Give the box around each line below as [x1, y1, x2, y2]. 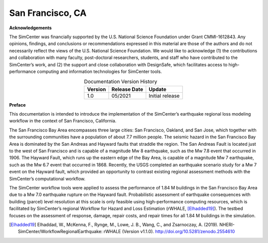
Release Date [111, 86, 143, 93]
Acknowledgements [9, 25, 52, 31]
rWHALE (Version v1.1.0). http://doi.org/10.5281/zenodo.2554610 [103, 229, 235, 235]
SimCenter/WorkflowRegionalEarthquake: [18, 229, 103, 235]
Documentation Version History [84, 78, 157, 85]
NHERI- [219, 221, 235, 228]
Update [148, 86, 167, 93]
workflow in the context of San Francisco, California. [9, 118, 117, 124]
